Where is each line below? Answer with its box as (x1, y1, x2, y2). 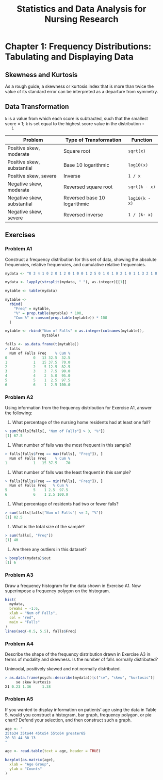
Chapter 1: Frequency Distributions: (5, 41, 152, 52)
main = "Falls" (9, 619, 40, 624)
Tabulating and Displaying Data (5, 51, 134, 63)
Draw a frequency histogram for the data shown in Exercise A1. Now (5, 583, 141, 588)
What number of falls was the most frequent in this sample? (12, 442, 131, 448)
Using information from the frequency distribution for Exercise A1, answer (5, 405, 152, 411)
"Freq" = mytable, (14, 306, 51, 311)
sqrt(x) (128, 148, 146, 154)
